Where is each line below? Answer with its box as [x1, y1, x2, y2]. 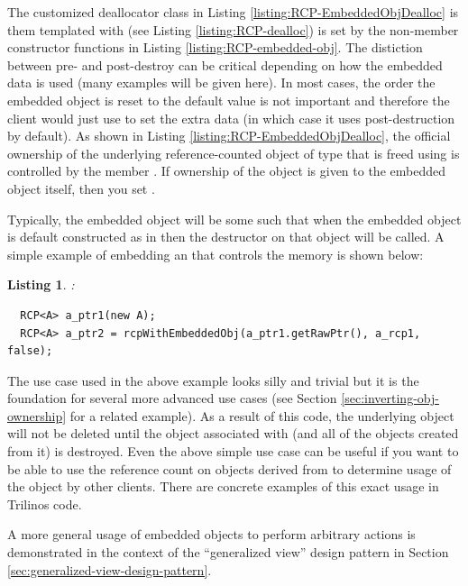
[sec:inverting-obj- [341, 389, 439, 407]
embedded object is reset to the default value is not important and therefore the [7, 90, 450, 109]
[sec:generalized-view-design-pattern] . [7, 560, 212, 579]
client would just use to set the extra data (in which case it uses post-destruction [7, 108, 455, 127]
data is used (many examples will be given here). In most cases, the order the [7, 73, 436, 92]
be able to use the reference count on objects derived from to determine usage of [7, 459, 452, 478]
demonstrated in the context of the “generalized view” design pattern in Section [7, 543, 449, 562]
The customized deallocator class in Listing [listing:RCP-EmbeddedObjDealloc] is [7, 3, 459, 21]
